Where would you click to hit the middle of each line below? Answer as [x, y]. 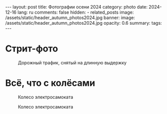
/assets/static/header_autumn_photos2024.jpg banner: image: [70, 18]
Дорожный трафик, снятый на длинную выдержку [72, 63]
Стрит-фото [32, 49]
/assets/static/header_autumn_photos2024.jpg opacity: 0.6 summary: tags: [83, 23]
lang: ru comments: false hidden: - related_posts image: [76, 12]
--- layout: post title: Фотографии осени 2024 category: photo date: [76, 7]
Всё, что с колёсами [50, 83]
